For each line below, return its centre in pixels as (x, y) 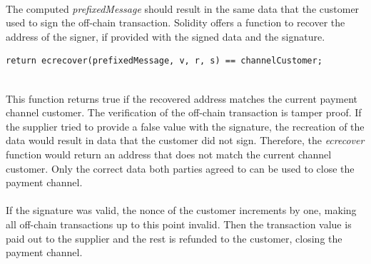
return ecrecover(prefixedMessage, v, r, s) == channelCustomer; (164, 61)
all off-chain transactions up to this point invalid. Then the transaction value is (179, 224)
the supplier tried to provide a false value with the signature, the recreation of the (185, 126)
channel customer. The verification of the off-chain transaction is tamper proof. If (184, 112)
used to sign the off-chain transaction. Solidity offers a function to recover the (176, 22)
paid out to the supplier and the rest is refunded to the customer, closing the (174, 238)
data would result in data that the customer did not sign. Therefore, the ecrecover (185, 140)
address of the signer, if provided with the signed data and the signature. (166, 36)
